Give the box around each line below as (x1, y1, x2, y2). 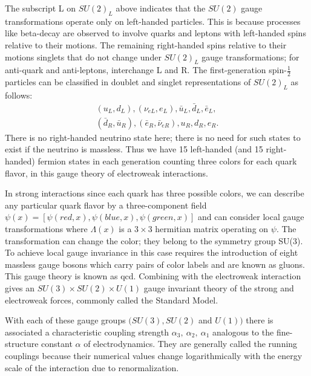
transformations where (5, 222, 88, 235)
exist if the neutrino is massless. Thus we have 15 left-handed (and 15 (5, 143, 263, 155)
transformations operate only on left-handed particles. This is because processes (5, 15, 301, 27)
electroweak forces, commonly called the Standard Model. (5, 293, 218, 306)
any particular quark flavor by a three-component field (5, 198, 207, 211)
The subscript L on (5, 2, 76, 14)
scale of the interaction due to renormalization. (5, 361, 179, 374)
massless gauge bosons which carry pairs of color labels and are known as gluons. (5, 258, 305, 270)
